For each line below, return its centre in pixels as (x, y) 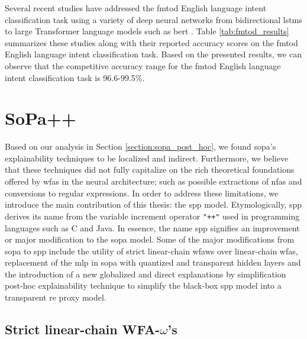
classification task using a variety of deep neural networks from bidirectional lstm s (153, 19)
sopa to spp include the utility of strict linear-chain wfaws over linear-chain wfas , (151, 251)
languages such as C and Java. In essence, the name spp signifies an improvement (152, 227)
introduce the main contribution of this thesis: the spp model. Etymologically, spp (153, 204)
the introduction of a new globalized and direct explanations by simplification (146, 274)
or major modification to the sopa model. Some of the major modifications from (150, 239)
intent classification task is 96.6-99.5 (70, 77)
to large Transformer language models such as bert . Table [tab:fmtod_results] (147, 31)
